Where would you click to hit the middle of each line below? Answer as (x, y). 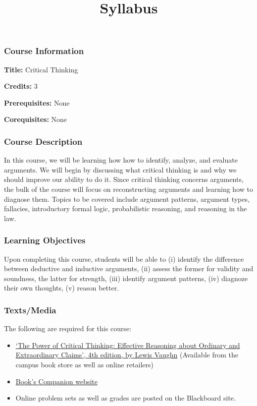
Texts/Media (30, 310)
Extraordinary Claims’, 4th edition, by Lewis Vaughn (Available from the (127, 355)
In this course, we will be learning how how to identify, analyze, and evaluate (121, 160)
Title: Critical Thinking (41, 69)
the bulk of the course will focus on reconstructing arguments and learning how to (128, 189)
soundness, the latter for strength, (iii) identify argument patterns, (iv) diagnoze (126, 278)
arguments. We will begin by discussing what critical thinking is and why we (120, 169)
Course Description (43, 141)
